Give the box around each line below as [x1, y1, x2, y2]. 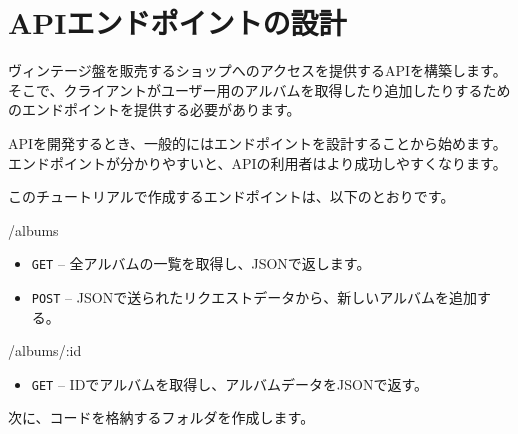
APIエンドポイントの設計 [8, 2, 347, 43]
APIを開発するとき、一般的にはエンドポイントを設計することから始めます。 [8, 132, 507, 153]
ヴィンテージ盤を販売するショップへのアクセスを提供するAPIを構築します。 [8, 60, 507, 81]
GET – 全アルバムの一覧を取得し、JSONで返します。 [31, 253, 371, 274]
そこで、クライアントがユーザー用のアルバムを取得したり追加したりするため [8, 79, 511, 100]
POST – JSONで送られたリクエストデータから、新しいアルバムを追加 [31, 286, 477, 307]
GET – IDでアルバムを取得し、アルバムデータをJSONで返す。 [31, 373, 429, 394]
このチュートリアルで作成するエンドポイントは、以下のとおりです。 [8, 186, 455, 207]
